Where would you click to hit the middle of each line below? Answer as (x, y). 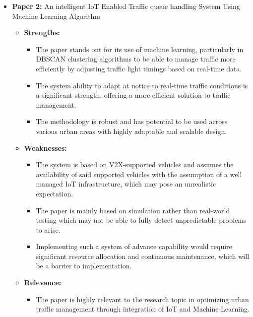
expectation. (55, 193)
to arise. (48, 229)
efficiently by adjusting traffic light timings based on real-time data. (139, 68)
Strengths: (42, 32)
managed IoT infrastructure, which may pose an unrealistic (126, 184)
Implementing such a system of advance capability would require (134, 246)
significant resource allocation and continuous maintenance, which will (143, 256)
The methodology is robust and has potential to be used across (132, 121)
